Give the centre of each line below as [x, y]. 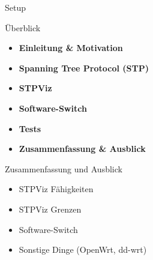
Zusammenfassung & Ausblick [82, 149]
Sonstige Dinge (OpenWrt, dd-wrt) [83, 249]
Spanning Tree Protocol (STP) [84, 68]
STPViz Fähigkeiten [56, 189]
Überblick [23, 27]
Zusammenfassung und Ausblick [64, 168]
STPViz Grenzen [50, 209]
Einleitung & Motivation [71, 48]
